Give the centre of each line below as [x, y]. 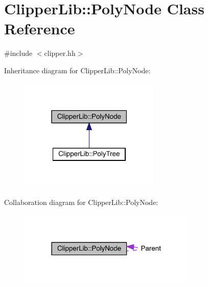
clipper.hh [60, 53]
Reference [40, 28]
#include [18, 53]
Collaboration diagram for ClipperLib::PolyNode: [81, 202]
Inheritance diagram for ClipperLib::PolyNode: [77, 70]
